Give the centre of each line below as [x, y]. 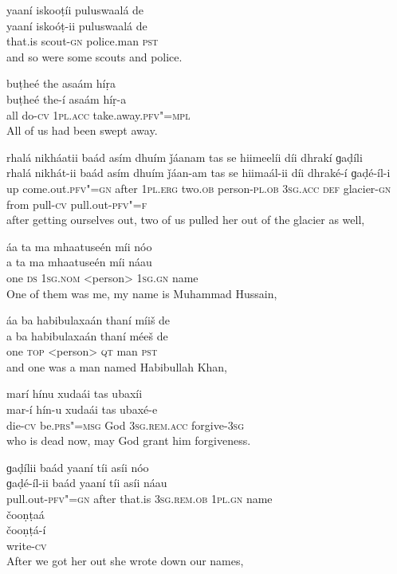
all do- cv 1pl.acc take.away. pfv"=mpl [98, 114]
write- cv [27, 545]
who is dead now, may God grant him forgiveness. [129, 440]
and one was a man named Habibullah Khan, [117, 366]
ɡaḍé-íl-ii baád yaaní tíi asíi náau [87, 483]
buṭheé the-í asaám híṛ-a [67, 98]
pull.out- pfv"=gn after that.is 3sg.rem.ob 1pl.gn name [140, 499]
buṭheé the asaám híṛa [61, 83]
